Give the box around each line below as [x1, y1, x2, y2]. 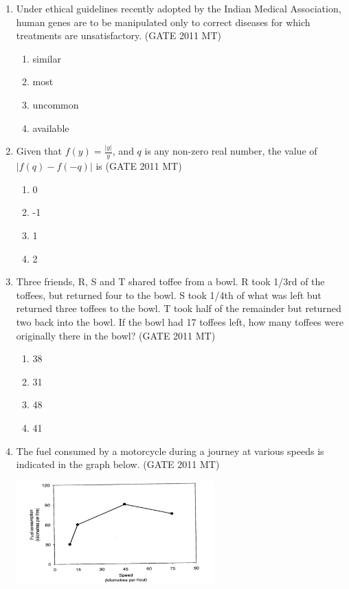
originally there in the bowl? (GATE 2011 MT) [16, 328, 216, 342]
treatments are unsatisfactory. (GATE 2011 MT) [16, 28, 221, 43]
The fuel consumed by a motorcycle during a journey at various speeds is [16, 443, 324, 458]
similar [32, 51, 61, 65]
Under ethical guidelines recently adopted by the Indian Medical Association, [16, 1, 341, 15]
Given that [16, 144, 63, 158]
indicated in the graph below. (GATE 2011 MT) [16, 457, 220, 471]
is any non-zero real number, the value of [144, 144, 317, 158]
